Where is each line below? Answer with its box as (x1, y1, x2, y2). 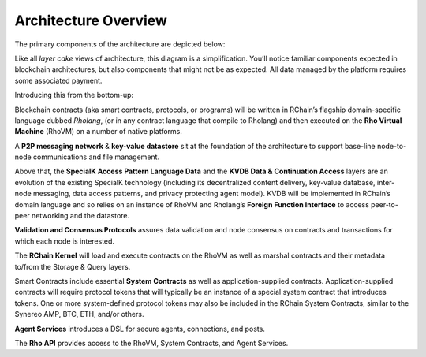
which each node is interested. (14, 236, 114, 246)
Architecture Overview (14, 12, 167, 29)
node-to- (376, 141, 407, 151)
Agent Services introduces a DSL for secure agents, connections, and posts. (14, 324, 266, 333)
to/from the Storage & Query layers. (14, 262, 131, 271)
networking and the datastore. (32, 211, 130, 221)
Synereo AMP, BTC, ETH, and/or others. (14, 310, 144, 319)
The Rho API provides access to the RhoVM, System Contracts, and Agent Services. (14, 338, 289, 348)
